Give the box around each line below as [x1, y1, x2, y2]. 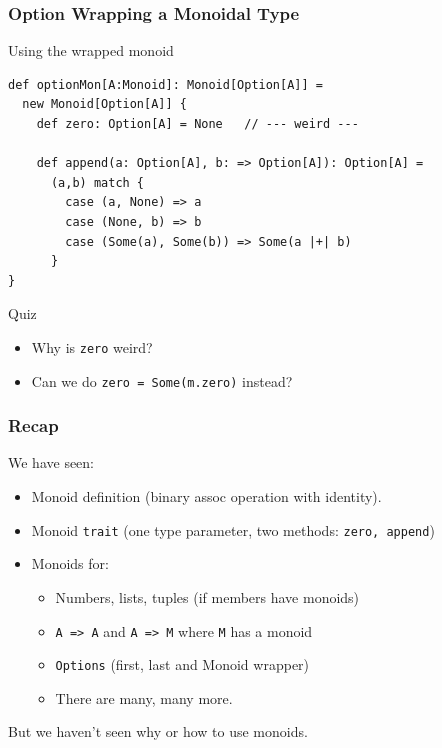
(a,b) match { [50, 175, 145, 190]
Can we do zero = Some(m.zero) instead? [31, 370, 293, 391]
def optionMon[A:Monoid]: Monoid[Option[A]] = [8, 77, 323, 92]
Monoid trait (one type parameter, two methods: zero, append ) [31, 519, 435, 540]
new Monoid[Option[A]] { [22, 97, 187, 112]
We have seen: [8, 452, 95, 473]
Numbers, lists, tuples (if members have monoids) [55, 586, 360, 607]
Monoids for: [31, 553, 109, 574]
